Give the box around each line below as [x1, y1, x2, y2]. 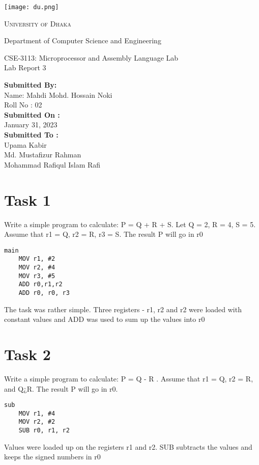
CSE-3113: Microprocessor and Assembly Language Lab [4, 52, 179, 63]
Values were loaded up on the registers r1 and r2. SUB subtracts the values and [4, 441, 252, 452]
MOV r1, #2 [18, 255, 55, 263]
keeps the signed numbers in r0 [4, 451, 101, 462]
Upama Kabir [4, 139, 47, 150]
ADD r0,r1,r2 [18, 281, 63, 288]
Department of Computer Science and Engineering [4, 35, 161, 46]
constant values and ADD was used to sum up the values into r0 [4, 314, 205, 324]
